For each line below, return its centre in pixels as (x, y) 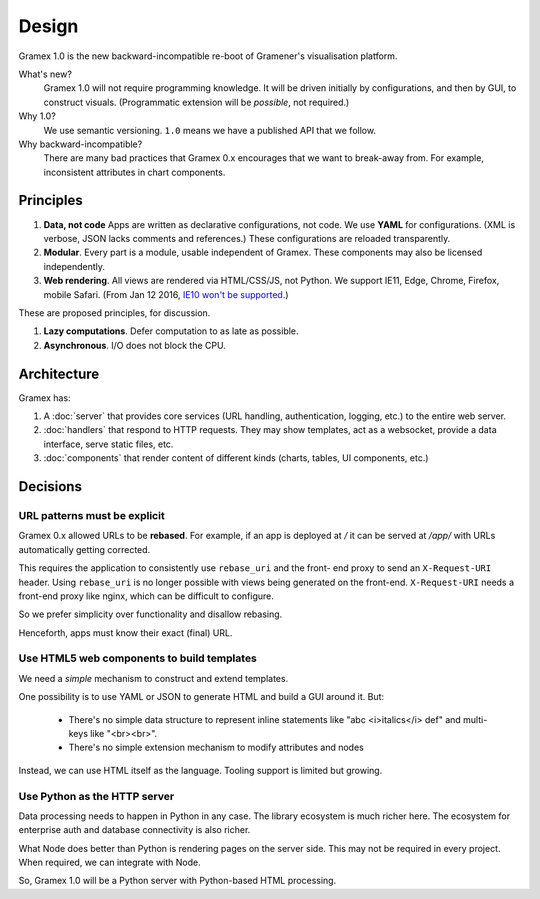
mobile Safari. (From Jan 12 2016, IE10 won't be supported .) (166, 294)
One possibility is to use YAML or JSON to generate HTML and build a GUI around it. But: (201, 697)
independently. (74, 266)
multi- (475, 719)
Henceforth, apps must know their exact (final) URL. (125, 632)
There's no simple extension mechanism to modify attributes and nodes (216, 747)
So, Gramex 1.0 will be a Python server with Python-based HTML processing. (177, 881)
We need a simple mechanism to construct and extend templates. (153, 678)
